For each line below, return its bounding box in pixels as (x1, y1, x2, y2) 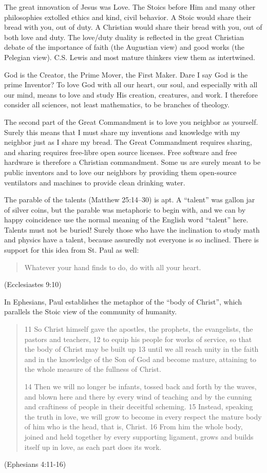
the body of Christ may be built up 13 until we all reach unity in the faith (24, 344, 259, 354)
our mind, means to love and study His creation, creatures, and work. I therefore (4, 89, 258, 100)
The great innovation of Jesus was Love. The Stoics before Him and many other (4, 2, 256, 12)
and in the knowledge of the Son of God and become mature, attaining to (24, 353, 257, 364)
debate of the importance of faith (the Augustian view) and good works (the (4, 42, 245, 52)
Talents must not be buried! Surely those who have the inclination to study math (4, 224, 260, 235)
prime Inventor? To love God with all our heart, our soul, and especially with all (4, 79, 258, 90)
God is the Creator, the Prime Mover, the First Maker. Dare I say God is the (4, 69, 248, 80)
